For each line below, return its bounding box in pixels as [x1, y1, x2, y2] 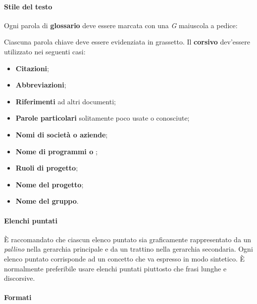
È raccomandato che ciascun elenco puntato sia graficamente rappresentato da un [4, 234, 252, 244]
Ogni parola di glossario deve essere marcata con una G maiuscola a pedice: [4, 20, 238, 30]
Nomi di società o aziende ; [15, 129, 108, 139]
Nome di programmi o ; [15, 146, 98, 156]
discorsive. [4, 273, 35, 283]
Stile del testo [4, 1, 52, 11]
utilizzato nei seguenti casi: [4, 46, 86, 56]
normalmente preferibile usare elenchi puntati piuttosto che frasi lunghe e [4, 263, 227, 273]
